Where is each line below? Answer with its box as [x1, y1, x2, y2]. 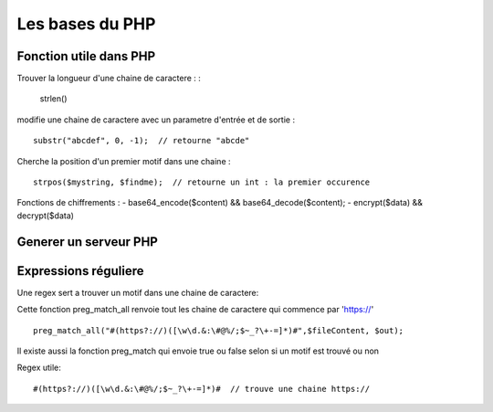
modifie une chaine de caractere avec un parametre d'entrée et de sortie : [16, 114, 296, 125]
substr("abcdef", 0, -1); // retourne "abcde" [33, 135, 250, 146]
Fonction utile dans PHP [16, 48, 156, 64]
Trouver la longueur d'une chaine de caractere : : [16, 73, 201, 84]
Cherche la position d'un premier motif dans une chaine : [16, 155, 232, 166]
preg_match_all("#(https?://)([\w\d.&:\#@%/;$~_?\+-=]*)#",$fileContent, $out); [33, 325, 404, 335]
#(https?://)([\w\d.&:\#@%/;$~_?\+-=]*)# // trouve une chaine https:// [33, 384, 371, 394]
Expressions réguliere [16, 263, 144, 279]
